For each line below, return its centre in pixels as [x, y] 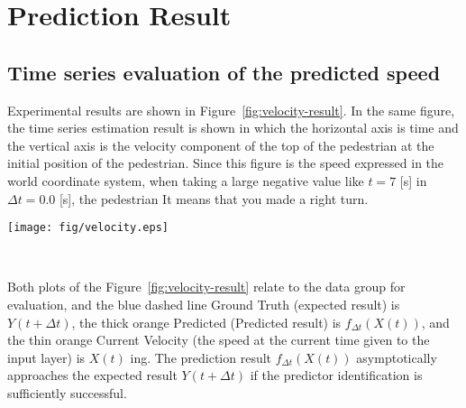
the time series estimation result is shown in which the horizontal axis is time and [233, 128]
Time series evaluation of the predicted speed [224, 72]
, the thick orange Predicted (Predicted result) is [206, 322]
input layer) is [46, 357]
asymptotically [397, 357]
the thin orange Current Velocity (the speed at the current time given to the [219, 340]
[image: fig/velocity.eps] [88, 228]
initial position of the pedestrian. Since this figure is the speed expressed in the [226, 163]
